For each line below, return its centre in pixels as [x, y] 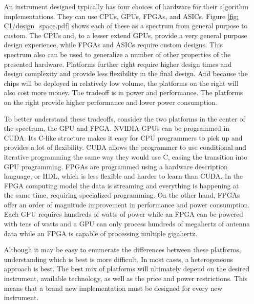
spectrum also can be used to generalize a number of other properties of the [117, 54]
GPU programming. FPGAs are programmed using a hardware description [116, 166]
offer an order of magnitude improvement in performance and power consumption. [127, 204]
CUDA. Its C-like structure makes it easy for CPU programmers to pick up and [123, 137]
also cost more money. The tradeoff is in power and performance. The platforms [124, 92]
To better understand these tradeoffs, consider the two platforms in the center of [125, 118]
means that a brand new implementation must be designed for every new [113, 288]
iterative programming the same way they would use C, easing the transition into [126, 156]
